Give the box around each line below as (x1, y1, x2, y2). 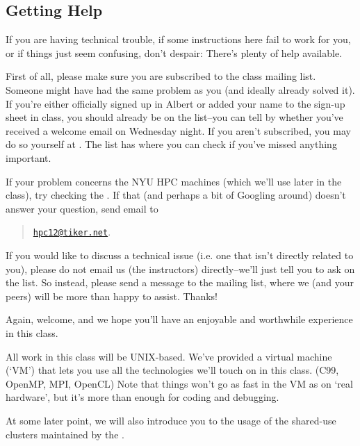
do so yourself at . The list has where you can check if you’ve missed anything (6, 137, 337, 151)
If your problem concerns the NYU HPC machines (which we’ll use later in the (6, 174, 342, 188)
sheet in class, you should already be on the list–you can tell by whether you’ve (6, 110, 343, 124)
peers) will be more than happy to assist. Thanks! (6, 288, 218, 303)
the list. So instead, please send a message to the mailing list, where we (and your (6, 275, 354, 290)
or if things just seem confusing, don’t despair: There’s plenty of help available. (6, 45, 342, 60)
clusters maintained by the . (6, 427, 124, 441)
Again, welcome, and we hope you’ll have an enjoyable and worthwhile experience (6, 312, 353, 327)
